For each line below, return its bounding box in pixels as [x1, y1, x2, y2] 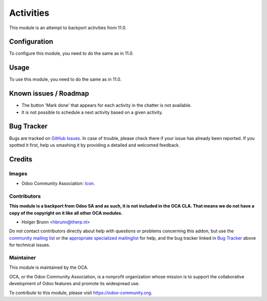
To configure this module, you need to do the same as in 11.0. [9, 50, 134, 56]
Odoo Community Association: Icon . [21, 180, 95, 186]
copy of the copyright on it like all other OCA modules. [9, 210, 123, 216]
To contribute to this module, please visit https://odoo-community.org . [9, 290, 153, 296]
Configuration [9, 38, 53, 46]
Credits [9, 155, 33, 163]
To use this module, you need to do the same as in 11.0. [9, 77, 122, 83]
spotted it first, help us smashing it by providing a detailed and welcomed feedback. [9, 142, 180, 148]
